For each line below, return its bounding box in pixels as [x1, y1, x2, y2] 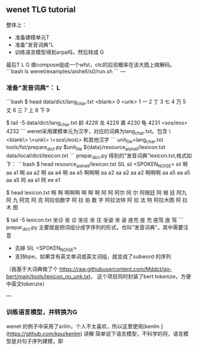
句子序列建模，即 [21, 337, 63, 345]
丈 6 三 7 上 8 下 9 [6, 106, 50, 114]
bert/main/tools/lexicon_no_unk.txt [6, 273, 90, 280]
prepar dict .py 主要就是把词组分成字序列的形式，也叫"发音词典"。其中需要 [6, 223, 184, 232]
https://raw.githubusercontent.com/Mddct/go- [59, 265, 173, 273]
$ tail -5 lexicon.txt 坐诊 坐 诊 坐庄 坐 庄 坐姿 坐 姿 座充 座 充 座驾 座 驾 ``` [6, 216, 184, 223]
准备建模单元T [14, 34, 50, 41]
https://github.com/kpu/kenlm [8, 330, 81, 337]
